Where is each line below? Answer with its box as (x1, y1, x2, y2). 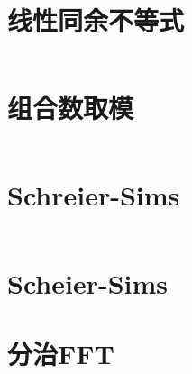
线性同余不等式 (7, 2, 185, 39)
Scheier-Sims (7, 264, 168, 301)
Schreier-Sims (7, 177, 180, 214)
